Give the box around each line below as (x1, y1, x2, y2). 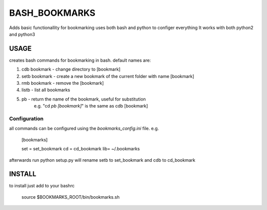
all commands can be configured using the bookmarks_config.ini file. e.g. (9, 126, 159, 132)
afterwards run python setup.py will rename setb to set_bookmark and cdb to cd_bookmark (9, 157, 195, 163)
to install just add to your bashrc (9, 183, 75, 189)
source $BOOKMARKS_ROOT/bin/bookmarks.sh (21, 194, 120, 200)
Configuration (9, 115, 44, 122)
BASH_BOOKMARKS (9, 7, 96, 18)
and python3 (9, 31, 36, 37)
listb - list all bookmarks (21, 87, 70, 93)
